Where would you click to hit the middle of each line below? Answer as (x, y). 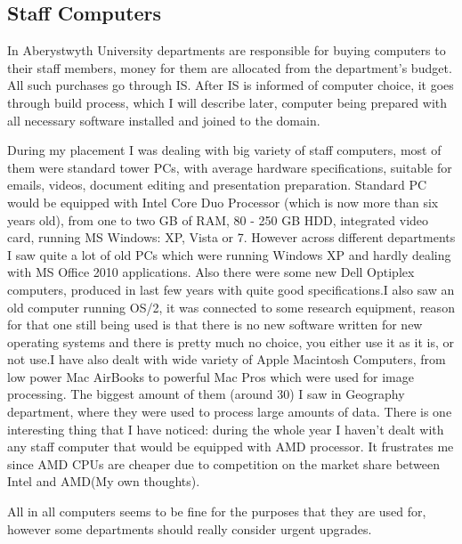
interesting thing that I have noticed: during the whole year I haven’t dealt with (226, 429)
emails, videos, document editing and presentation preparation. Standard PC (217, 185)
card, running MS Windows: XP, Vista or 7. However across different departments (231, 237)
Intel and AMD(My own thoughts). (104, 481)
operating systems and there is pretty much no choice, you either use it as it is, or (231, 341)
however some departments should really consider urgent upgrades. (190, 528)
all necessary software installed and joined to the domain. (164, 120)
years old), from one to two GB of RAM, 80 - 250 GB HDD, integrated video (218, 219)
